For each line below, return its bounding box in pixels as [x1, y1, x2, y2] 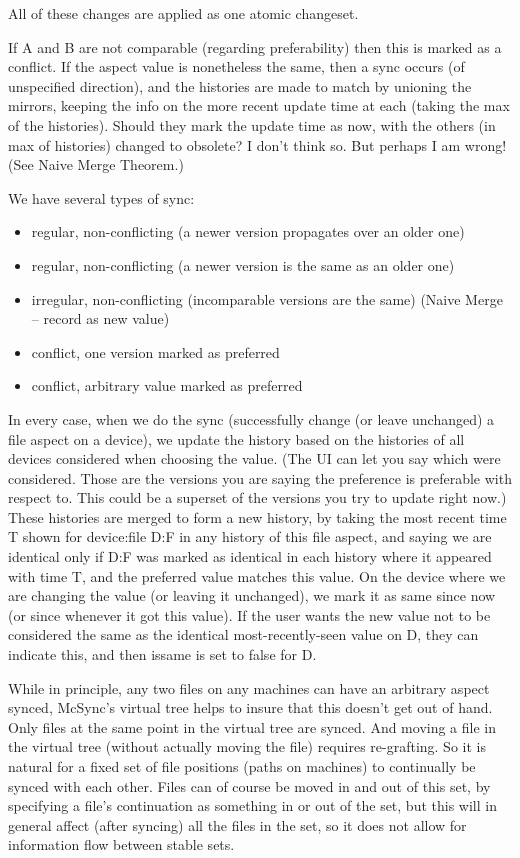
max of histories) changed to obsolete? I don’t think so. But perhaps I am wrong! [8, 134, 507, 155]
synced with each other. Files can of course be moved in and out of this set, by [8, 775, 491, 796]
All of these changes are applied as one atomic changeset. [8, 3, 359, 23]
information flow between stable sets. [8, 834, 235, 855]
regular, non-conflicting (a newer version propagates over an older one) [31, 221, 465, 242]
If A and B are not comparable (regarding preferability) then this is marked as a [8, 36, 502, 57]
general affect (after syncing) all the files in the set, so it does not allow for [8, 814, 467, 835]
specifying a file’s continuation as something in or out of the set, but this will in [8, 795, 497, 816]
